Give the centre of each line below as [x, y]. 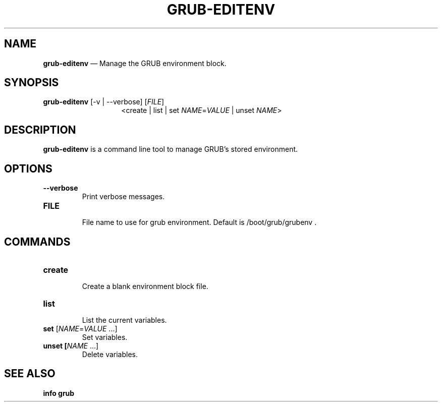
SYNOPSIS [32, 83]
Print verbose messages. [123, 197]
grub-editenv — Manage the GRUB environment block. [135, 63]
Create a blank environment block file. [145, 286]
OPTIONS [28, 168]
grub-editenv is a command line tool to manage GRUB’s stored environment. [171, 149]
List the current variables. [124, 320]
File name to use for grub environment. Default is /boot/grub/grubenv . [199, 222]
